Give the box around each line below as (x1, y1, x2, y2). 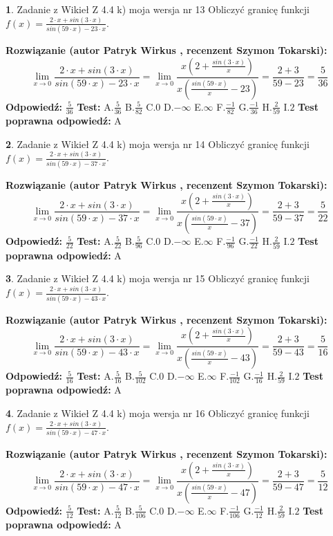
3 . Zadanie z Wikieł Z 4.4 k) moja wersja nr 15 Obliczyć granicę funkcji (6, 271, 310, 286)
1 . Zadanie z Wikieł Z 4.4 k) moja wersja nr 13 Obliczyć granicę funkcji (6, 2, 310, 16)
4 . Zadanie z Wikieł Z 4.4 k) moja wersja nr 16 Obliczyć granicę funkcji (6, 405, 310, 420)
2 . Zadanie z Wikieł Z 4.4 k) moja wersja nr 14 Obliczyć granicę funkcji (6, 136, 310, 151)
